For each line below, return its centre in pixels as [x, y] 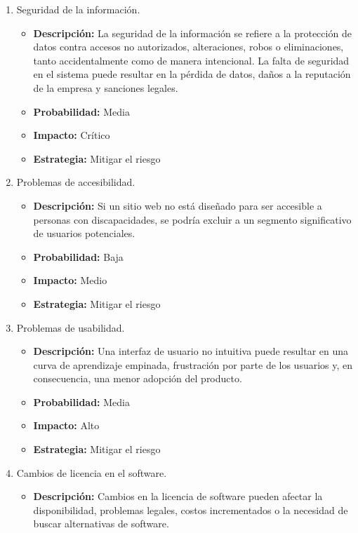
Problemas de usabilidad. [71, 327]
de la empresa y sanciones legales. [106, 87]
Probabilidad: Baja [78, 256]
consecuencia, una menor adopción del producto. [138, 378]
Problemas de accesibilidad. [76, 182]
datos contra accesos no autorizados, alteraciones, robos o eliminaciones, [188, 47]
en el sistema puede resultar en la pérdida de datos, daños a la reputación [192, 74]
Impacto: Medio [70, 280]
